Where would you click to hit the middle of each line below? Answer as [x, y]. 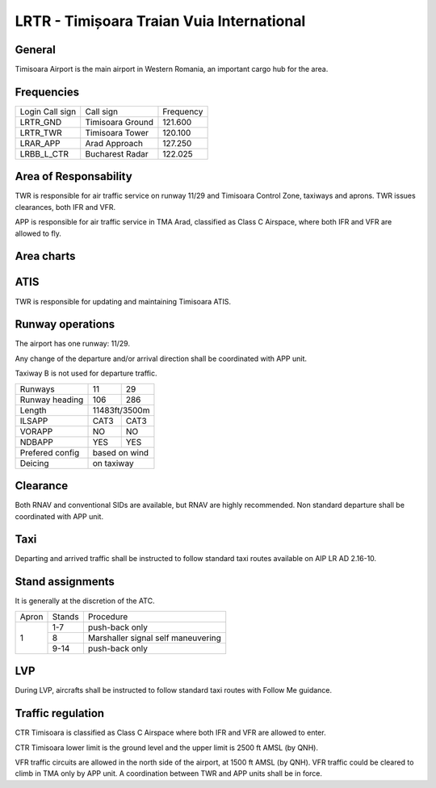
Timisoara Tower [117, 132]
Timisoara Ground [119, 122]
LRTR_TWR [41, 132]
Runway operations [65, 324]
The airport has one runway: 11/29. [73, 344]
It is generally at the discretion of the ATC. [85, 601]
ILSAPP [34, 421]
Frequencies [47, 92]
